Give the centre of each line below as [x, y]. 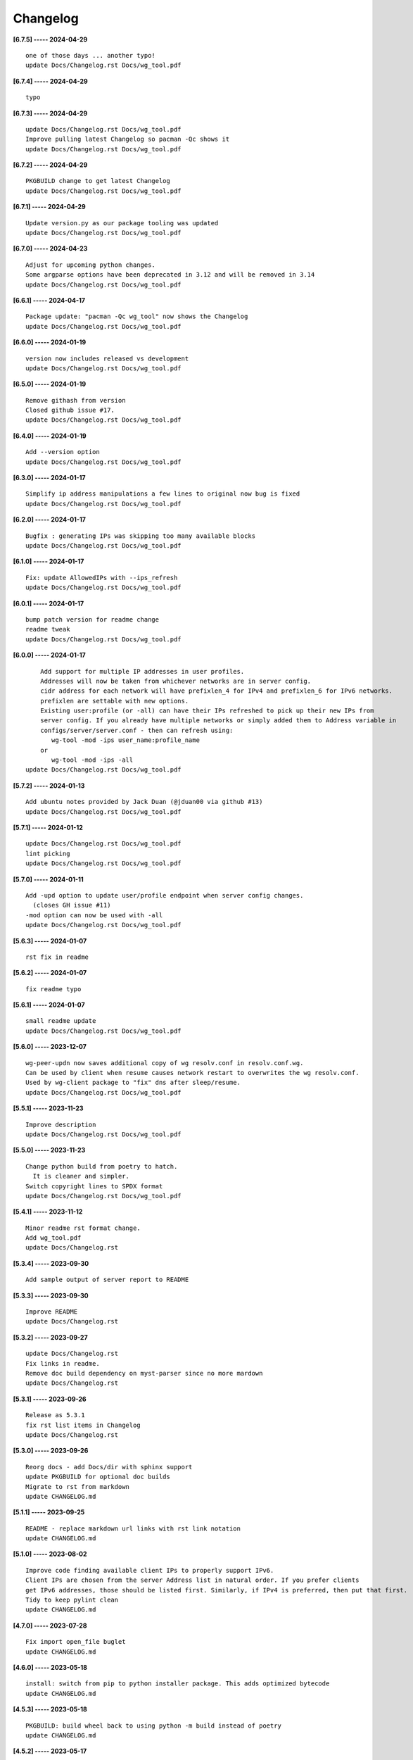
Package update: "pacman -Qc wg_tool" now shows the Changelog [137, 316]
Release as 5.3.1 [55, 1415]
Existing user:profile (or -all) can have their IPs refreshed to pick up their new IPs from [207, 711]
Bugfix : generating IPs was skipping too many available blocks [141, 536]
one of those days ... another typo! [91, 55]
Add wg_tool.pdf [53, 1238]
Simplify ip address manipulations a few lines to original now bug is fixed [163, 494]
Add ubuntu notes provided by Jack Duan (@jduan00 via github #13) [144, 802]
